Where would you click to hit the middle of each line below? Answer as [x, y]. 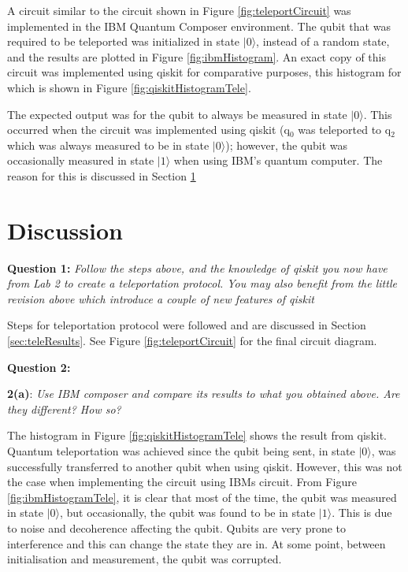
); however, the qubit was [287, 145]
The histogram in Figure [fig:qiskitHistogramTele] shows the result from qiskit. [197, 435]
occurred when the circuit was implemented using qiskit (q [148, 130]
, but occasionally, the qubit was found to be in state [187, 513]
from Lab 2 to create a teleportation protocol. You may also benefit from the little [202, 283]
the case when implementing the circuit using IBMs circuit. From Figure [182, 482]
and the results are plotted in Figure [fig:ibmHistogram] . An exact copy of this [197, 56]
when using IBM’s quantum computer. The [278, 160]
